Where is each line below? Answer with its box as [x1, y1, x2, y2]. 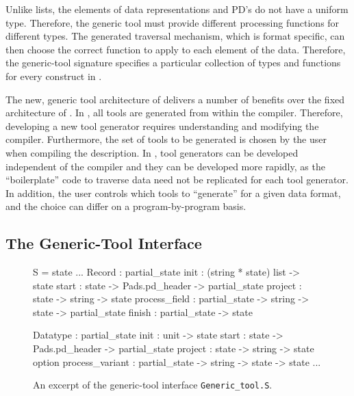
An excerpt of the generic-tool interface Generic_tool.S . [33, 378, 273, 392]
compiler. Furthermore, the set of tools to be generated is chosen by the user [5, 132, 327, 146]
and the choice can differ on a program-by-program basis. [5, 199, 246, 213]
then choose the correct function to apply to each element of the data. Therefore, [5, 42, 346, 56]
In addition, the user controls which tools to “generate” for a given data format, [5, 185, 341, 200]
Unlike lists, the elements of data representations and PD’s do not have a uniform [5, 2, 349, 16]
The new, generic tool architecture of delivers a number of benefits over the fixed [5, 92, 345, 106]
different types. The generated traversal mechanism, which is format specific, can [5, 29, 345, 43]
